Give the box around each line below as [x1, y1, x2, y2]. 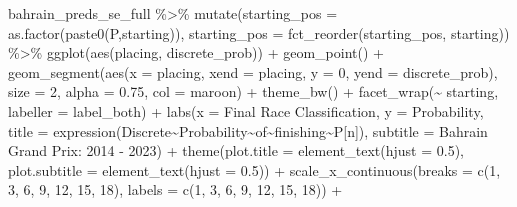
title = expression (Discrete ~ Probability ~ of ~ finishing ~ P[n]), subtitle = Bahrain [8, 120, 488, 141]
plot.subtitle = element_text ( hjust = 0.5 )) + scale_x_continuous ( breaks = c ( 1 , [8, 159, 501, 180]
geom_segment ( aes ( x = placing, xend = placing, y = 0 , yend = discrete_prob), [8, 61, 498, 82]
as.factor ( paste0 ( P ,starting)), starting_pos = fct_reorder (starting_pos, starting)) [8, 22, 510, 43]
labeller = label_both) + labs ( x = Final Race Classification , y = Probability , [8, 100, 484, 121]
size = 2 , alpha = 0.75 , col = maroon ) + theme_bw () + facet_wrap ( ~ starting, [8, 81, 499, 102]
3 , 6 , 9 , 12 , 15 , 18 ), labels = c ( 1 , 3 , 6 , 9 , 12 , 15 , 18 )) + [8, 179, 343, 200]
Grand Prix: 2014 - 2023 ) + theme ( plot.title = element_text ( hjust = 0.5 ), [8, 140, 464, 161]
